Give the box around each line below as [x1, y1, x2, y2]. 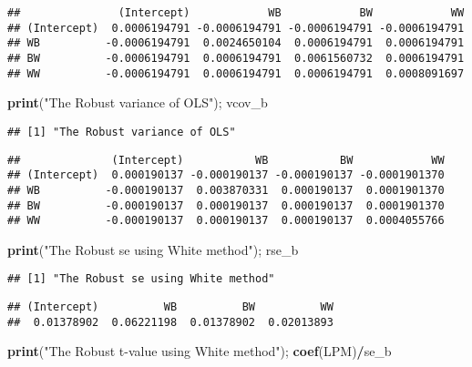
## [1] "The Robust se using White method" [7, 272, 275, 286]
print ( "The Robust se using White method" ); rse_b [7, 240, 299, 259]
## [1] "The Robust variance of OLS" [7, 125, 236, 138]
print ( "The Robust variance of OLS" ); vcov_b [7, 93, 268, 112]
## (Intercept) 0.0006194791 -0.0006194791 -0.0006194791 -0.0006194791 [7, 21, 465, 35]
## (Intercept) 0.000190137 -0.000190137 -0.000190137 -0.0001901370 [7, 168, 445, 182]
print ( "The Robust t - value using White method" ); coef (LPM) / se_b [7, 342, 392, 361]
